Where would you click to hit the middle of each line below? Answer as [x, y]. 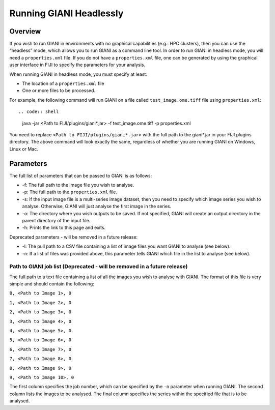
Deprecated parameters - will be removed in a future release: [74, 237]
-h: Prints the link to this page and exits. [64, 228]
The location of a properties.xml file [63, 83]
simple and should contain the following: [52, 284]
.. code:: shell [39, 112]
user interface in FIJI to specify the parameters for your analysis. [77, 65]
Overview [25, 31]
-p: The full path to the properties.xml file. [70, 192]
